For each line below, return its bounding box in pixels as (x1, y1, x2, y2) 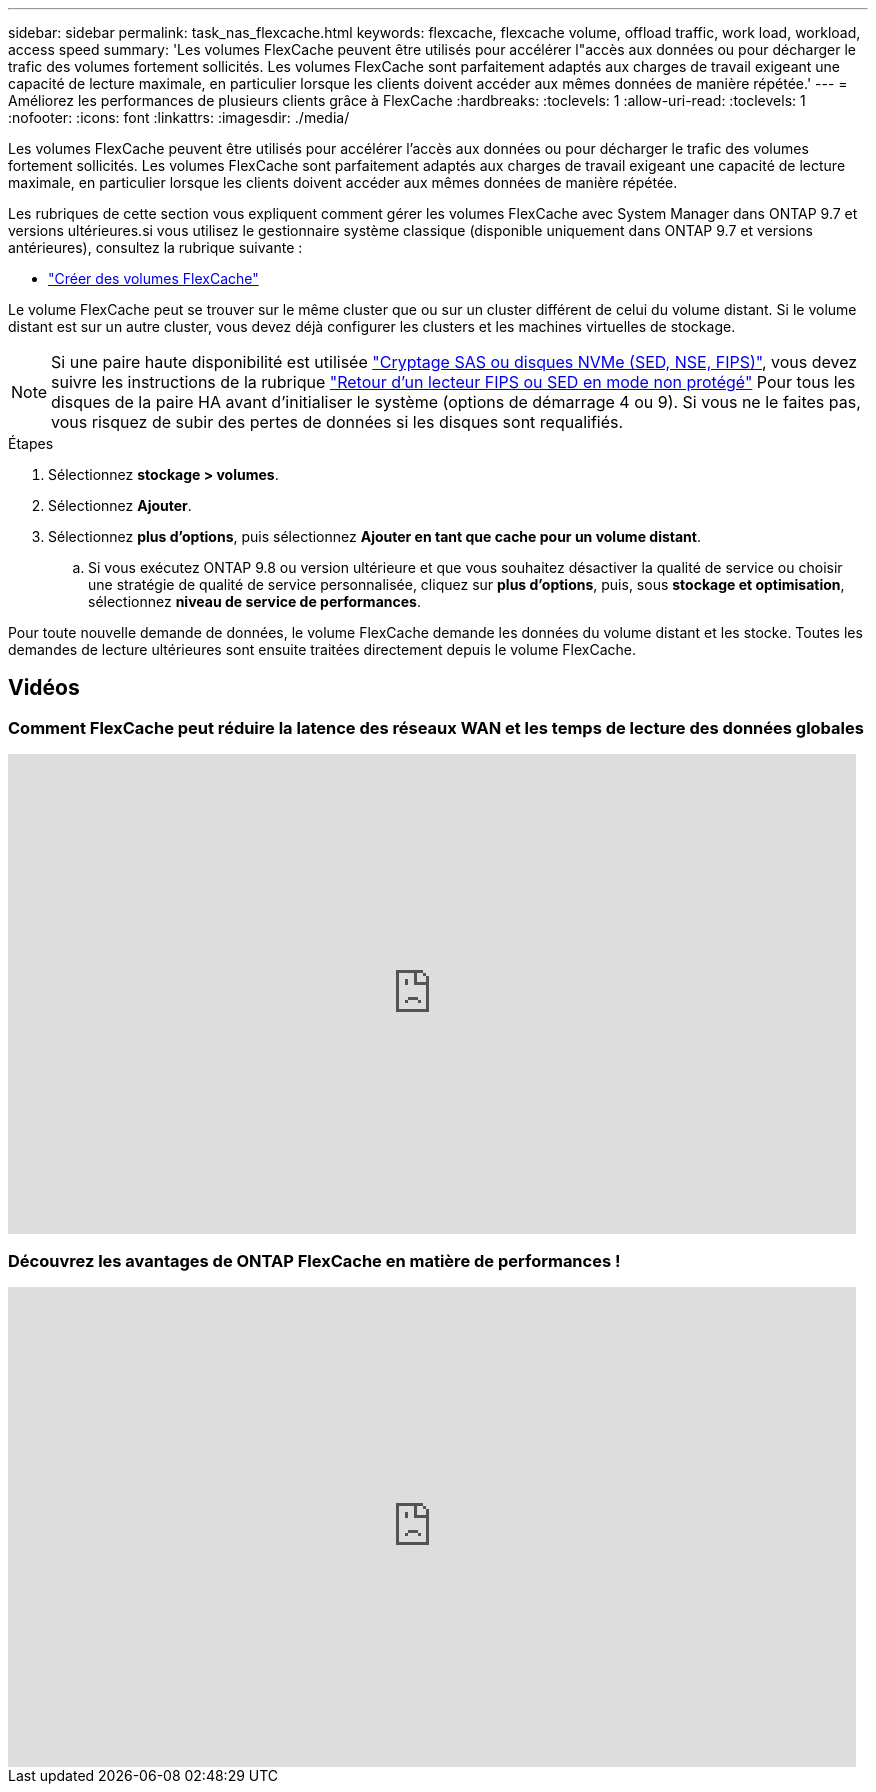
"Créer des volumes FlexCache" (48, 270, 259, 287)
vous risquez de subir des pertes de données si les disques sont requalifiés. (51, 412, 624, 432)
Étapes (8, 435, 54, 452)
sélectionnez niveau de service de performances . (88, 593, 421, 610)
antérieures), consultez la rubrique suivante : (8, 239, 303, 256)
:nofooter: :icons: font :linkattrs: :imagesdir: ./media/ (8, 109, 350, 126)
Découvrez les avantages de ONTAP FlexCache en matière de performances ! (8, 1250, 621, 1271)
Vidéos (8, 675, 80, 701)
